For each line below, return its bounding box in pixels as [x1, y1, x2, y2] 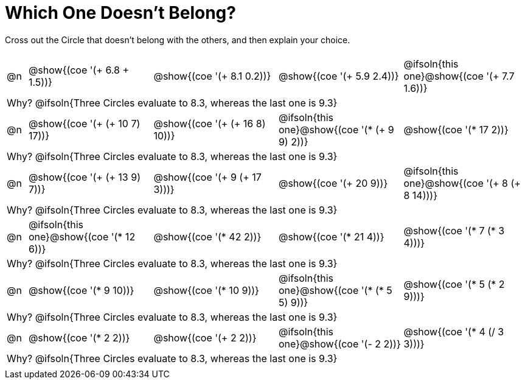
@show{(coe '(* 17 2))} [403, 123, 509, 136]
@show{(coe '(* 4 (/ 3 [403, 325, 504, 338]
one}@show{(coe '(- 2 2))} [278, 337, 401, 350]
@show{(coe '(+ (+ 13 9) [28, 170, 141, 183]
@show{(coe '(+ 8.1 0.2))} [153, 69, 271, 82]
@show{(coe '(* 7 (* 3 [403, 224, 505, 237]
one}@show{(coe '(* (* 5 [278, 284, 392, 296]
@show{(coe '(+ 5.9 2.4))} [278, 69, 399, 82]
